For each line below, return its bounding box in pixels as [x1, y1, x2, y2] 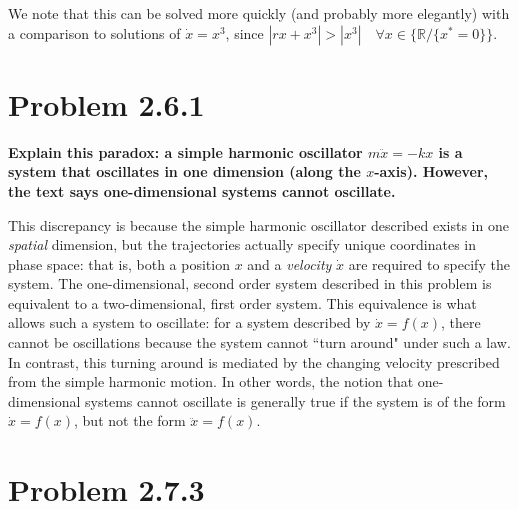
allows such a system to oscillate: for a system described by [8, 312, 371, 333]
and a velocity [247, 253, 332, 274]
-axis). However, [374, 161, 489, 182]
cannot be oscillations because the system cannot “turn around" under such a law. [8, 332, 511, 353]
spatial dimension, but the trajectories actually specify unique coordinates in [8, 234, 477, 255]
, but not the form [74, 410, 186, 431]
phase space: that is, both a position [8, 253, 230, 274]
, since [225, 22, 264, 43]
